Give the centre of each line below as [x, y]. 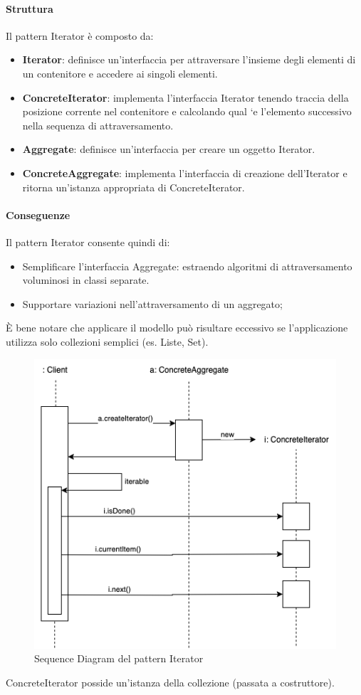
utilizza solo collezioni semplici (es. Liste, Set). [107, 341]
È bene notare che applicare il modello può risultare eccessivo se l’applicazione [177, 328]
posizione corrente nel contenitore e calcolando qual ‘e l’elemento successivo [187, 111]
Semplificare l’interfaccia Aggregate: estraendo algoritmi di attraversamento [187, 266]
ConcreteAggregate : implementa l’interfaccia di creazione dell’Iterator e [185, 173]
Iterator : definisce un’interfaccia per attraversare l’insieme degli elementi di [189, 59]
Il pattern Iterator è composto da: [80, 35]
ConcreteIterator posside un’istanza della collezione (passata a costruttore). [170, 682]
